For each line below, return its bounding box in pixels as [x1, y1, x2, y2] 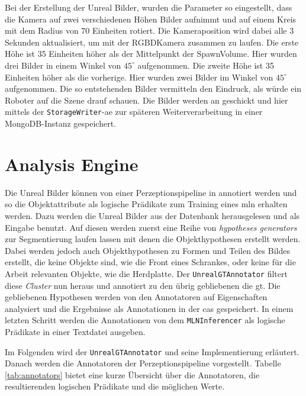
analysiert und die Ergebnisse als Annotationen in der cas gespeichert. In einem [5, 302, 294, 314]
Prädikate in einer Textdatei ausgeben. [5, 325, 146, 337]
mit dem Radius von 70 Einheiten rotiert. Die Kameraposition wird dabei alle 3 [5, 24, 294, 37]
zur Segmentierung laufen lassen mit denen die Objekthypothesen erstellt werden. [5, 233, 301, 245]
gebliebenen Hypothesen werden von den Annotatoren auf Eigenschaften [5, 291, 268, 303]
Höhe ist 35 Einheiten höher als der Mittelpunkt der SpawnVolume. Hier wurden [5, 47, 297, 60]
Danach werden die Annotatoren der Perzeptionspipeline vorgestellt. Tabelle [5, 357, 281, 369]
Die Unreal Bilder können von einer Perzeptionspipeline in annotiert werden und [5, 186, 297, 198]
